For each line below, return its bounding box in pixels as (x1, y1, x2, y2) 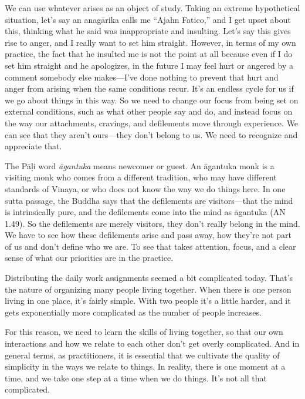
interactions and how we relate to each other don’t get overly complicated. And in (5, 337, 300, 350)
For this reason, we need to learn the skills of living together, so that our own (5, 326, 283, 338)
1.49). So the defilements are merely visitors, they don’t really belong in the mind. (5, 217, 300, 229)
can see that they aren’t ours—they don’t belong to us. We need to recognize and (5, 128, 298, 140)
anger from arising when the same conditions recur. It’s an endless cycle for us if (5, 82, 294, 95)
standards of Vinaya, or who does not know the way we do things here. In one (5, 182, 286, 195)
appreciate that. (5, 140, 62, 152)
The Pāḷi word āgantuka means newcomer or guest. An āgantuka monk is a (5, 159, 274, 172)
